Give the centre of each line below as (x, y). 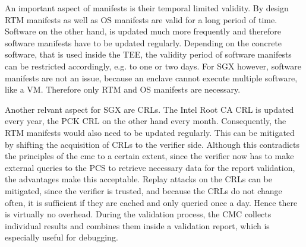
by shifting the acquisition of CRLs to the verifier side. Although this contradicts (152, 144)
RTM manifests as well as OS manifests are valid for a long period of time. (141, 19)
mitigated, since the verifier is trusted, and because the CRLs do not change (143, 190)
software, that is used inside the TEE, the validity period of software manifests (148, 54)
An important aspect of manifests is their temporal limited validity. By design (147, 8)
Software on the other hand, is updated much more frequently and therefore (143, 31)
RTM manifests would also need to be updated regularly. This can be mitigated (150, 132)
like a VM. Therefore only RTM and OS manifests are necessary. (123, 89)
